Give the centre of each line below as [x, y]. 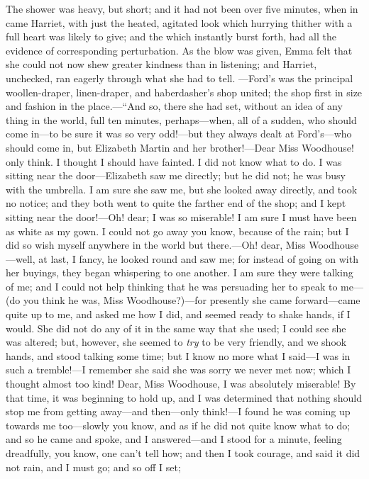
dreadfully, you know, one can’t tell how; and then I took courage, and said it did [183, 453]
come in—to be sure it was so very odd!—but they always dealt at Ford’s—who [179, 134]
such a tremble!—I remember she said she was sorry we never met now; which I [178, 370]
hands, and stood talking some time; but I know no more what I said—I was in [178, 355]
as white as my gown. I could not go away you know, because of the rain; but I [177, 231]
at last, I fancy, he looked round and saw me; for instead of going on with [198, 258]
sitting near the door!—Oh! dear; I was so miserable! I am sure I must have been [181, 216]
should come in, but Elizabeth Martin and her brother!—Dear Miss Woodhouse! [180, 147]
